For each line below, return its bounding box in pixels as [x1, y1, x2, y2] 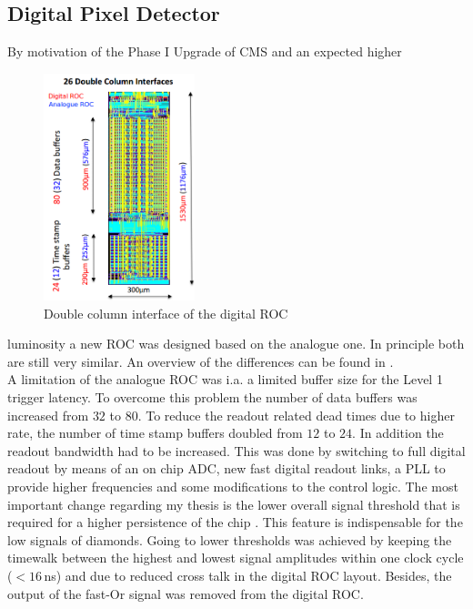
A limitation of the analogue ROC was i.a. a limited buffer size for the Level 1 [7, 370, 443, 389]
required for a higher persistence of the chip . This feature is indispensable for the [7, 513, 463, 532]
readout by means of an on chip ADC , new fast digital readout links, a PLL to [7, 459, 446, 478]
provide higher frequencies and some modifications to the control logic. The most [7, 476, 458, 495]
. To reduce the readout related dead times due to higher [137, 405, 455, 424]
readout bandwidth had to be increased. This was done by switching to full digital [7, 441, 466, 460]
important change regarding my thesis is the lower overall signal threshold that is [7, 494, 460, 513]
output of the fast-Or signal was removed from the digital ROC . [7, 584, 364, 603]
